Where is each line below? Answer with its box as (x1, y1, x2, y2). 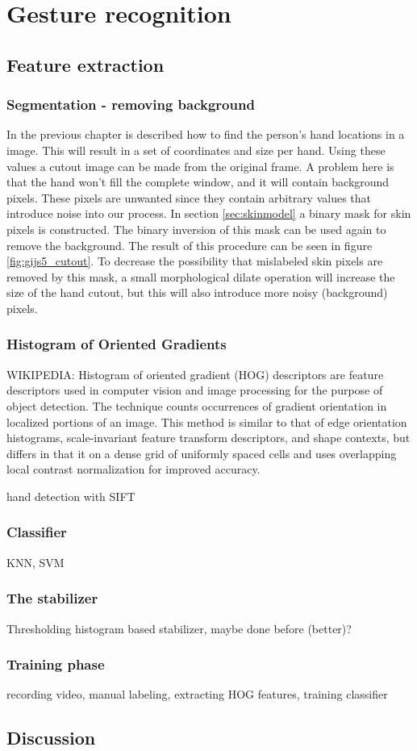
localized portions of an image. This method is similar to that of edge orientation (6, 413, 407, 430)
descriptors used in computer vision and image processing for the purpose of (6, 382, 383, 398)
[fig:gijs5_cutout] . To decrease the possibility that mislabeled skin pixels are (6, 252, 383, 269)
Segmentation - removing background (6, 94, 255, 115)
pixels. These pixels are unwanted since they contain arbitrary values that (6, 189, 372, 206)
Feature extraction (6, 52, 165, 77)
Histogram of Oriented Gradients (6, 334, 227, 354)
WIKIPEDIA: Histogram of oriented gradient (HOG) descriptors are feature (6, 365, 384, 382)
